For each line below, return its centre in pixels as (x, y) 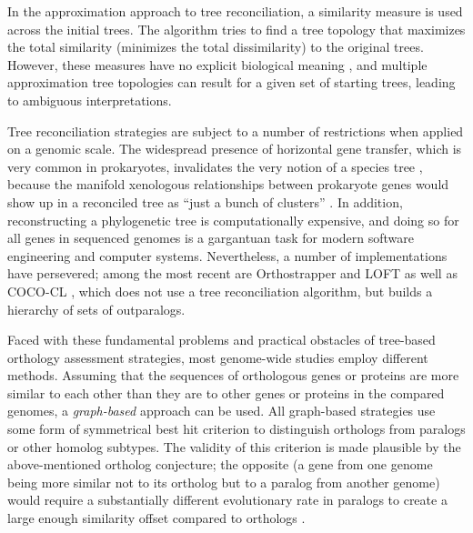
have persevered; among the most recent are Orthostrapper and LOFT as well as (232, 273)
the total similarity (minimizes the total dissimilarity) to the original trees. (216, 47)
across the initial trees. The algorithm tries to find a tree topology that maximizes (236, 29)
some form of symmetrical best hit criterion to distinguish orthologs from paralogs (236, 429)
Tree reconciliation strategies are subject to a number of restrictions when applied (236, 131)
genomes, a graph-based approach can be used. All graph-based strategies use (221, 411)
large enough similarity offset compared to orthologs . (156, 518)
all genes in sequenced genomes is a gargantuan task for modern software (211, 238)
